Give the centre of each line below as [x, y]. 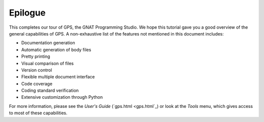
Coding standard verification [50, 90]
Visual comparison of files [47, 63]
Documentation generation [48, 43]
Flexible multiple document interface [58, 77]
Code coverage [37, 84]
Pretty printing [36, 56]
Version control [37, 70]
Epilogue [27, 13]
